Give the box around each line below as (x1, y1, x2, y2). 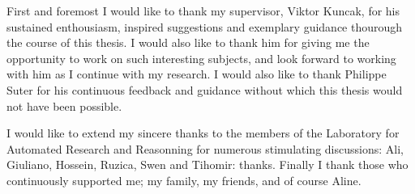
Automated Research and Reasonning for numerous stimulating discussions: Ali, (6, 140, 404, 157)
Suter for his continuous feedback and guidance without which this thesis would (6, 81, 403, 98)
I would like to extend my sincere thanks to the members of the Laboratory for (6, 124, 400, 141)
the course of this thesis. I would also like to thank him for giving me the (6, 34, 370, 51)
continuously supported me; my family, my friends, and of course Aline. (6, 171, 362, 188)
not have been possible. (6, 97, 122, 114)
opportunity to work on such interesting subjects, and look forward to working (6, 49, 396, 66)
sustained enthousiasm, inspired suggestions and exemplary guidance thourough (6, 18, 403, 35)
